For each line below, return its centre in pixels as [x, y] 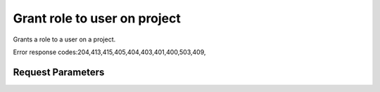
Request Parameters [59, 72]
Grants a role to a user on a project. [64, 39]
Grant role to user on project [97, 18]
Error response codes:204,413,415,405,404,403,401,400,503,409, [109, 52]
